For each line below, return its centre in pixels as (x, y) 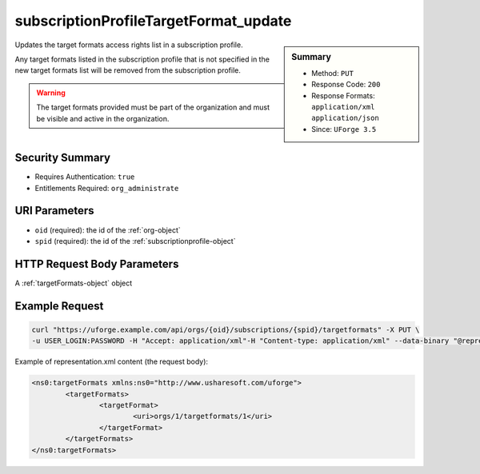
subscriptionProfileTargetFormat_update (153, 21)
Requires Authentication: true (85, 177)
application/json (345, 118)
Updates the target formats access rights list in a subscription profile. (129, 45)
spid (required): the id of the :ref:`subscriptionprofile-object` (135, 241)
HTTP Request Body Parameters (97, 264)
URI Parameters (55, 211)
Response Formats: (343, 95)
